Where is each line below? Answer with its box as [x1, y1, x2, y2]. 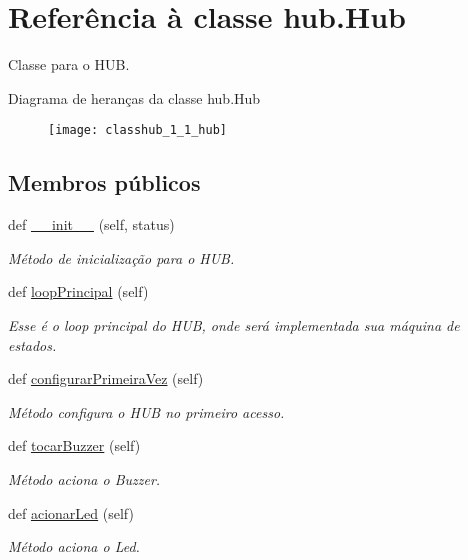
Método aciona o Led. [8, 536, 140, 557]
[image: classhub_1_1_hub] [48, 123, 227, 138]
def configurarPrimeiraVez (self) [8, 368, 204, 389]
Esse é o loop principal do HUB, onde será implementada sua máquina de [8, 314, 460, 335]
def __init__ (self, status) [8, 214, 175, 235]
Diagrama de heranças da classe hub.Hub [8, 87, 261, 108]
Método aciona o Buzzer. [8, 468, 161, 489]
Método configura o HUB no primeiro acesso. [8, 401, 285, 422]
